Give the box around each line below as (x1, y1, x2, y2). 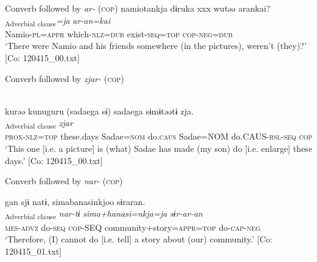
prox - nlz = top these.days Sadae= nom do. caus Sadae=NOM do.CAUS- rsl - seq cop (5, 130, 313, 143)
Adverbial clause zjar (5, 116, 73, 131)
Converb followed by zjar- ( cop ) (5, 72, 124, 84)
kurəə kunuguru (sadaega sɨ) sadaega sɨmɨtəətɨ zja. (5, 104, 194, 117)
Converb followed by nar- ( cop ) (5, 174, 123, 187)
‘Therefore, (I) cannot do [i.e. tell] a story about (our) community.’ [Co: (5, 233, 272, 245)
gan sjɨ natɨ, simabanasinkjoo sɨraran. (5, 195, 146, 208)
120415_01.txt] (5, 244, 62, 257)
